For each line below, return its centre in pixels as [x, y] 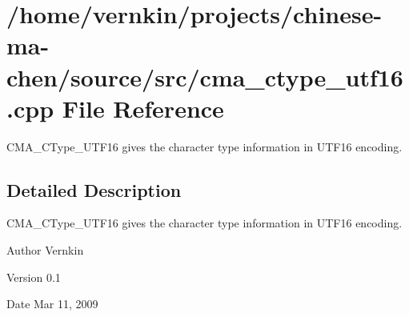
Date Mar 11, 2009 [52, 304]
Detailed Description [94, 189]
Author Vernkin [45, 250]
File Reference [143, 108]
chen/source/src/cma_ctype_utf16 [205, 76]
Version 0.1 [34, 277]
